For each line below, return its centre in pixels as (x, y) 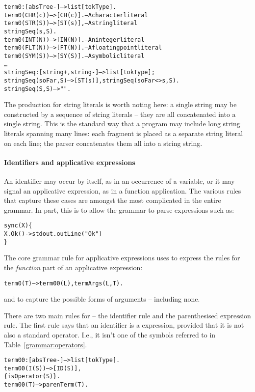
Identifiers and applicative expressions (70, 162)
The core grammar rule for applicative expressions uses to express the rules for (122, 258)
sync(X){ (18, 226)
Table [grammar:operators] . (46, 344)
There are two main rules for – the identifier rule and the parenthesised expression (127, 315)
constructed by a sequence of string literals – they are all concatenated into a (120, 114)
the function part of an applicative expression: (73, 267)
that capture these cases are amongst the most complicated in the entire (113, 200)
